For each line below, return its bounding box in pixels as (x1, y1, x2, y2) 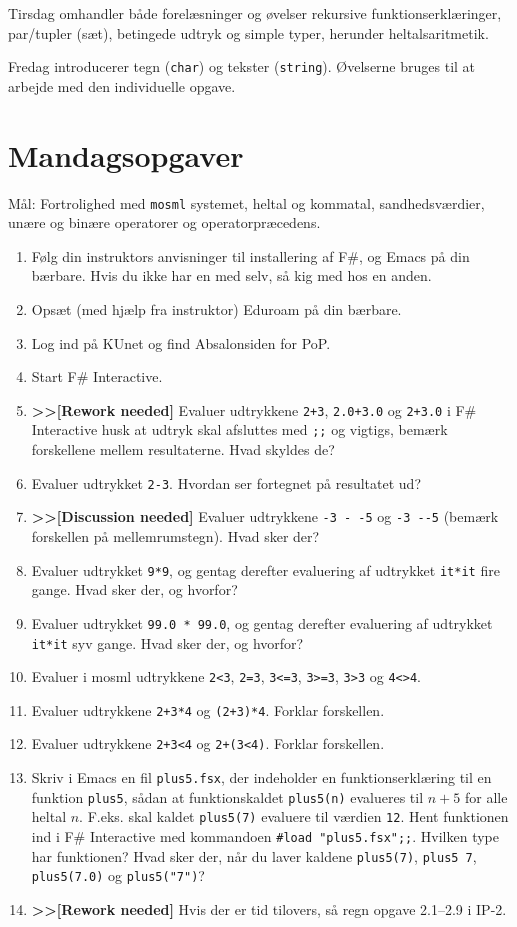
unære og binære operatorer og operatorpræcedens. (8, 212, 321, 233)
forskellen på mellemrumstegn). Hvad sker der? (31, 526, 320, 546)
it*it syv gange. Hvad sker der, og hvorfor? (31, 632, 304, 653)
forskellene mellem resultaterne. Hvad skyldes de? (31, 439, 335, 460)
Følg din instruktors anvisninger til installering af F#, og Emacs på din (31, 245, 470, 266)
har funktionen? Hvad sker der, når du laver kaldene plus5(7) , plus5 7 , (31, 845, 477, 866)
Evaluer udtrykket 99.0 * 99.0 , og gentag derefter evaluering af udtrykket (31, 612, 493, 633)
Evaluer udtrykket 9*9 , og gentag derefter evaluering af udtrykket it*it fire (31, 559, 500, 580)
